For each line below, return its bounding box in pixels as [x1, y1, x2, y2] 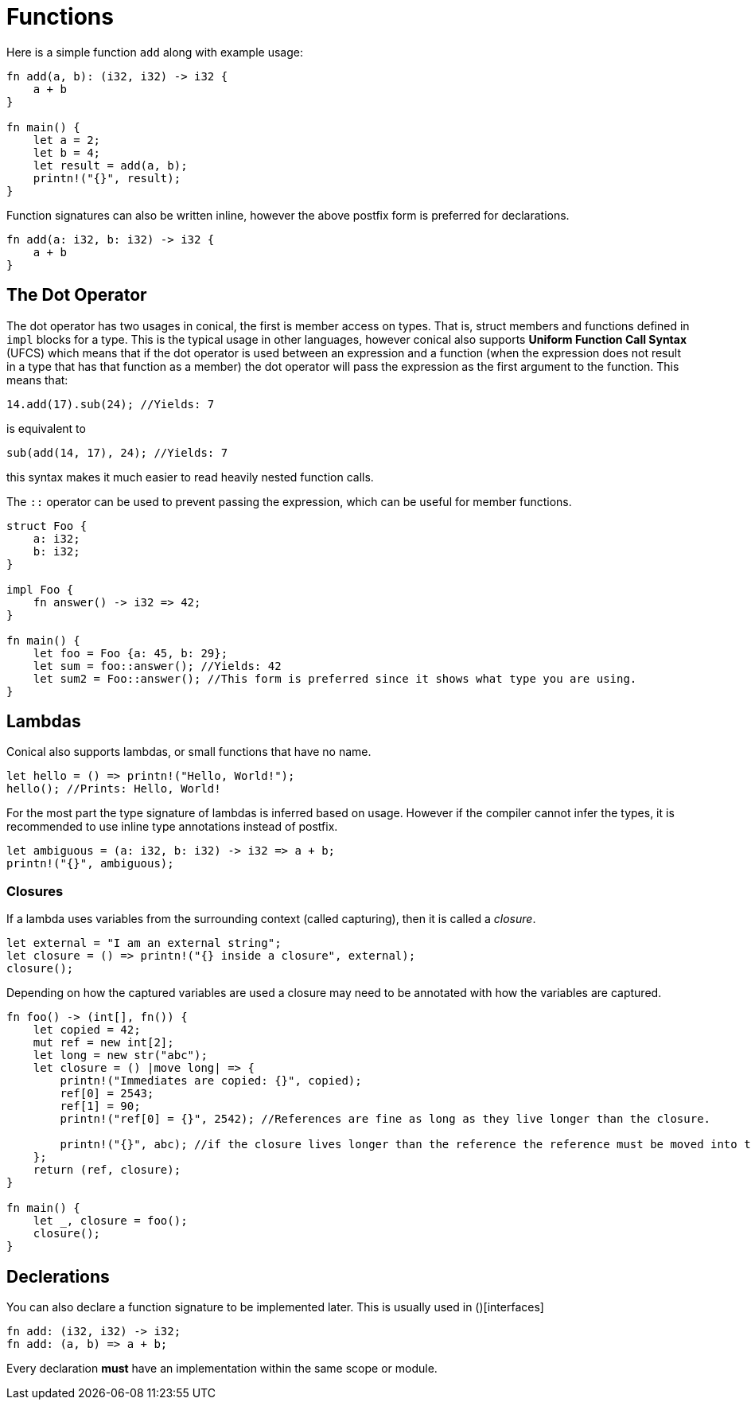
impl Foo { [6, 582, 74, 596]
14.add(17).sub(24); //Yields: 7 [6, 397, 215, 411]
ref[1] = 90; [60, 1100, 141, 1113]
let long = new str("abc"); [33, 1049, 208, 1062]
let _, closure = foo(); [33, 1214, 188, 1228]
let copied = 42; [33, 1023, 141, 1037]
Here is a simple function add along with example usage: [6, 45, 303, 59]
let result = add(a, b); [33, 158, 188, 172]
